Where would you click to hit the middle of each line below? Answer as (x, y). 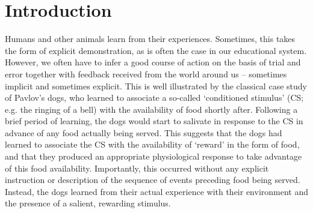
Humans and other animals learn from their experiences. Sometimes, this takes (150, 39)
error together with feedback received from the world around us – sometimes (146, 73)
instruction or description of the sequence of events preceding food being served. (153, 180)
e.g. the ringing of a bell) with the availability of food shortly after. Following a (151, 109)
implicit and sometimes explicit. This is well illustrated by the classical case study (156, 85)
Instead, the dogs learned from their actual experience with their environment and (157, 191)
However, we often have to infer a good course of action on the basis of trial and (153, 62)
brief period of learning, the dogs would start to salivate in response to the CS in (154, 121)
